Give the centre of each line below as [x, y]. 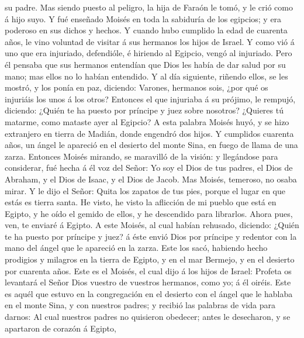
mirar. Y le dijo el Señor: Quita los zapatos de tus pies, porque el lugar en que [145, 190]
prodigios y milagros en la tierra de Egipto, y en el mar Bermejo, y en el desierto [150, 259]
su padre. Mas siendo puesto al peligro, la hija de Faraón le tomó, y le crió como [149, 7]
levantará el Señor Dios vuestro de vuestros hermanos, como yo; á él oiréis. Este [148, 282]
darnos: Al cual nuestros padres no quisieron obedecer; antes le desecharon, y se [148, 317]
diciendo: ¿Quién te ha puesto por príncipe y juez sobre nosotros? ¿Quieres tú [144, 110]
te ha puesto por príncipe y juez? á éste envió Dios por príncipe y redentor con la [151, 236]
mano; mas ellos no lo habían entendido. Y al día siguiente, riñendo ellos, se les [146, 76]
